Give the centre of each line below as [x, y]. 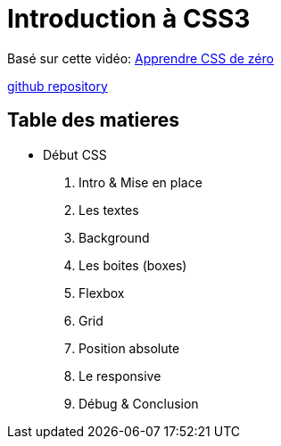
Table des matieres [94, 120]
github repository [58, 86]
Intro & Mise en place [140, 182]
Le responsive [120, 376]
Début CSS [75, 154]
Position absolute [129, 348]
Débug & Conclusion [139, 403]
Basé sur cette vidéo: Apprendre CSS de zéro [140, 58]
